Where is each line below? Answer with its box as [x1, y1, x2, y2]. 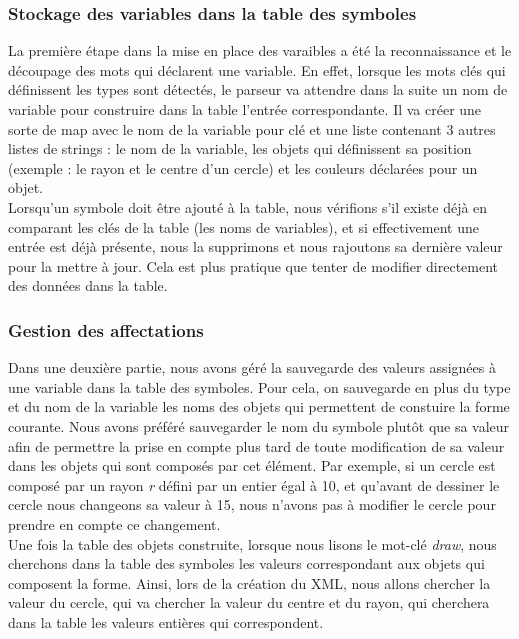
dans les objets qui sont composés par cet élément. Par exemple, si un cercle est [8, 455, 496, 476]
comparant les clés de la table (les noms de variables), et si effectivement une [8, 216, 479, 237]
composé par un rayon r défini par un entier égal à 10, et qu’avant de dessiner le [8, 474, 500, 495]
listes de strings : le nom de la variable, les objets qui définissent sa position [8, 138, 472, 159]
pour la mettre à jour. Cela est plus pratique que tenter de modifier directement [8, 255, 499, 276]
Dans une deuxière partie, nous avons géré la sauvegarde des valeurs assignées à [8, 357, 496, 378]
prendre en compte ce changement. [8, 513, 221, 534]
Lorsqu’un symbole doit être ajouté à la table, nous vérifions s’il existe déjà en [8, 196, 488, 217]
